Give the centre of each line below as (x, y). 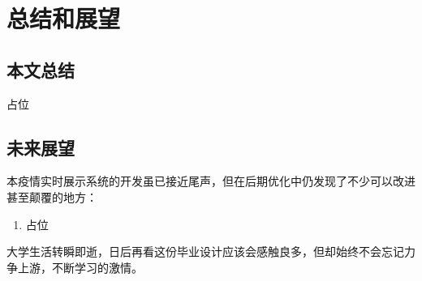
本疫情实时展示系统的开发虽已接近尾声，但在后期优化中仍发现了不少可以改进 (211, 181)
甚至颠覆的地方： (52, 196)
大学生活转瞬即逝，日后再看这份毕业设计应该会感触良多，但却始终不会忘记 (205, 251)
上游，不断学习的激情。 (80, 267)
